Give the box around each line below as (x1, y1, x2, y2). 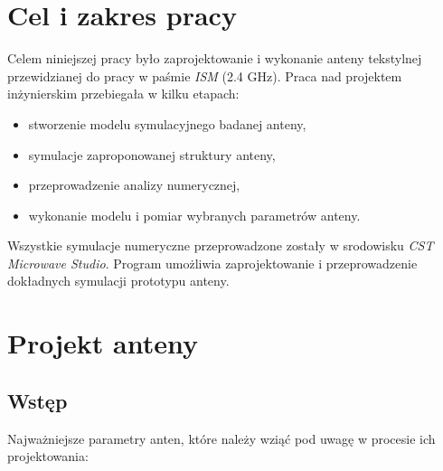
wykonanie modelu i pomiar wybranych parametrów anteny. (28, 205, 361, 224)
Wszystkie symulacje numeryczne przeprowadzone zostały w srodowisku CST (7, 236, 434, 255)
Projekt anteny (7, 325, 199, 362)
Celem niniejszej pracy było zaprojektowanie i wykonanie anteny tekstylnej (7, 49, 422, 68)
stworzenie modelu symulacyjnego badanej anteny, (28, 114, 306, 133)
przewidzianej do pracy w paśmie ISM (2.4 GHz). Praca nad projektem (7, 66, 402, 85)
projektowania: (7, 447, 89, 466)
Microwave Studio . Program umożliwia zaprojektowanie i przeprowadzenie (7, 253, 418, 272)
